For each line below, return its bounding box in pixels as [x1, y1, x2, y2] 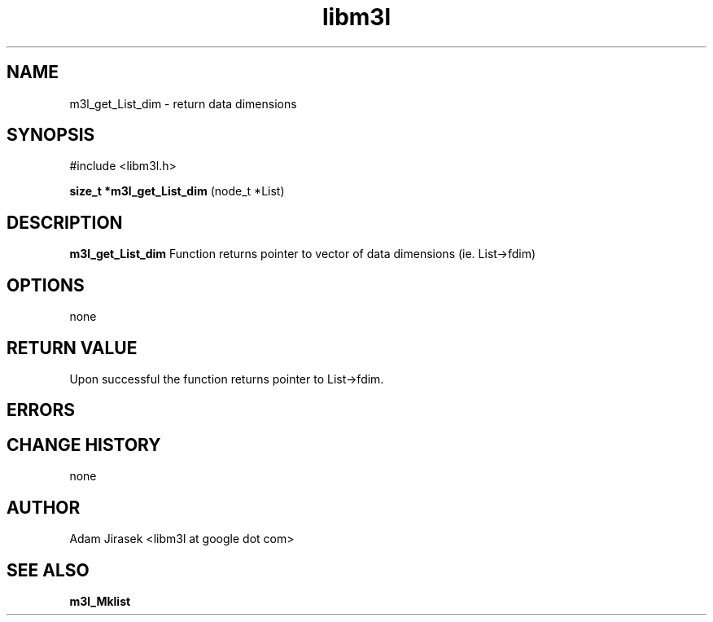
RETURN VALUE [7, 337, 138, 358]
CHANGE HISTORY [7, 434, 161, 455]
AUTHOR [7, 497, 81, 518]
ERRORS [7, 400, 76, 421]
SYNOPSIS [7, 125, 95, 146]
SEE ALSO [7, 559, 90, 580]
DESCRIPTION [7, 212, 123, 233]
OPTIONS [7, 274, 85, 296]
